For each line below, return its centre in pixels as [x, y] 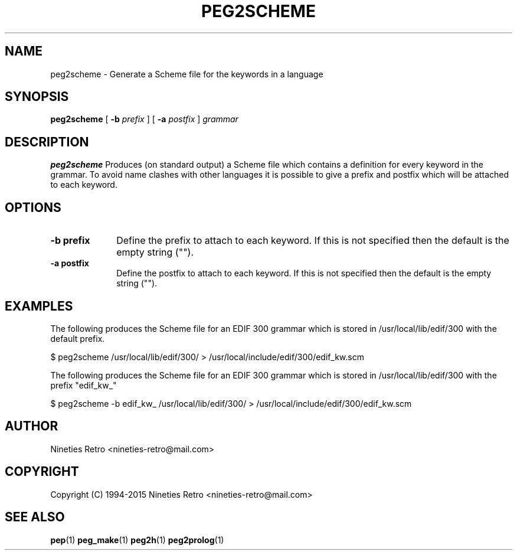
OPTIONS [33, 207]
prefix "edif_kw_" [84, 385]
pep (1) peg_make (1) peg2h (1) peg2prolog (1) [137, 540]
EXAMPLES [39, 306]
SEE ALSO [35, 517]
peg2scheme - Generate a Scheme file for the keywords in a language [187, 74]
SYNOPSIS [37, 97]
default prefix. [78, 338]
